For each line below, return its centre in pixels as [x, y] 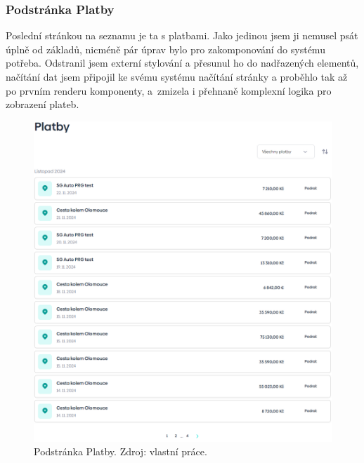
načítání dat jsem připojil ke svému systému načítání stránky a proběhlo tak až [177, 76]
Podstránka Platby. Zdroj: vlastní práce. [121, 451]
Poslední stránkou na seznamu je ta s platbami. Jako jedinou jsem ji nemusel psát [182, 35]
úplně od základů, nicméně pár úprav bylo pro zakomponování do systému [165, 49]
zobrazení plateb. [43, 104]
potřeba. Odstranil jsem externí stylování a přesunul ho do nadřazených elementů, [182, 63]
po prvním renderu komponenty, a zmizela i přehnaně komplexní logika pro [169, 90]
